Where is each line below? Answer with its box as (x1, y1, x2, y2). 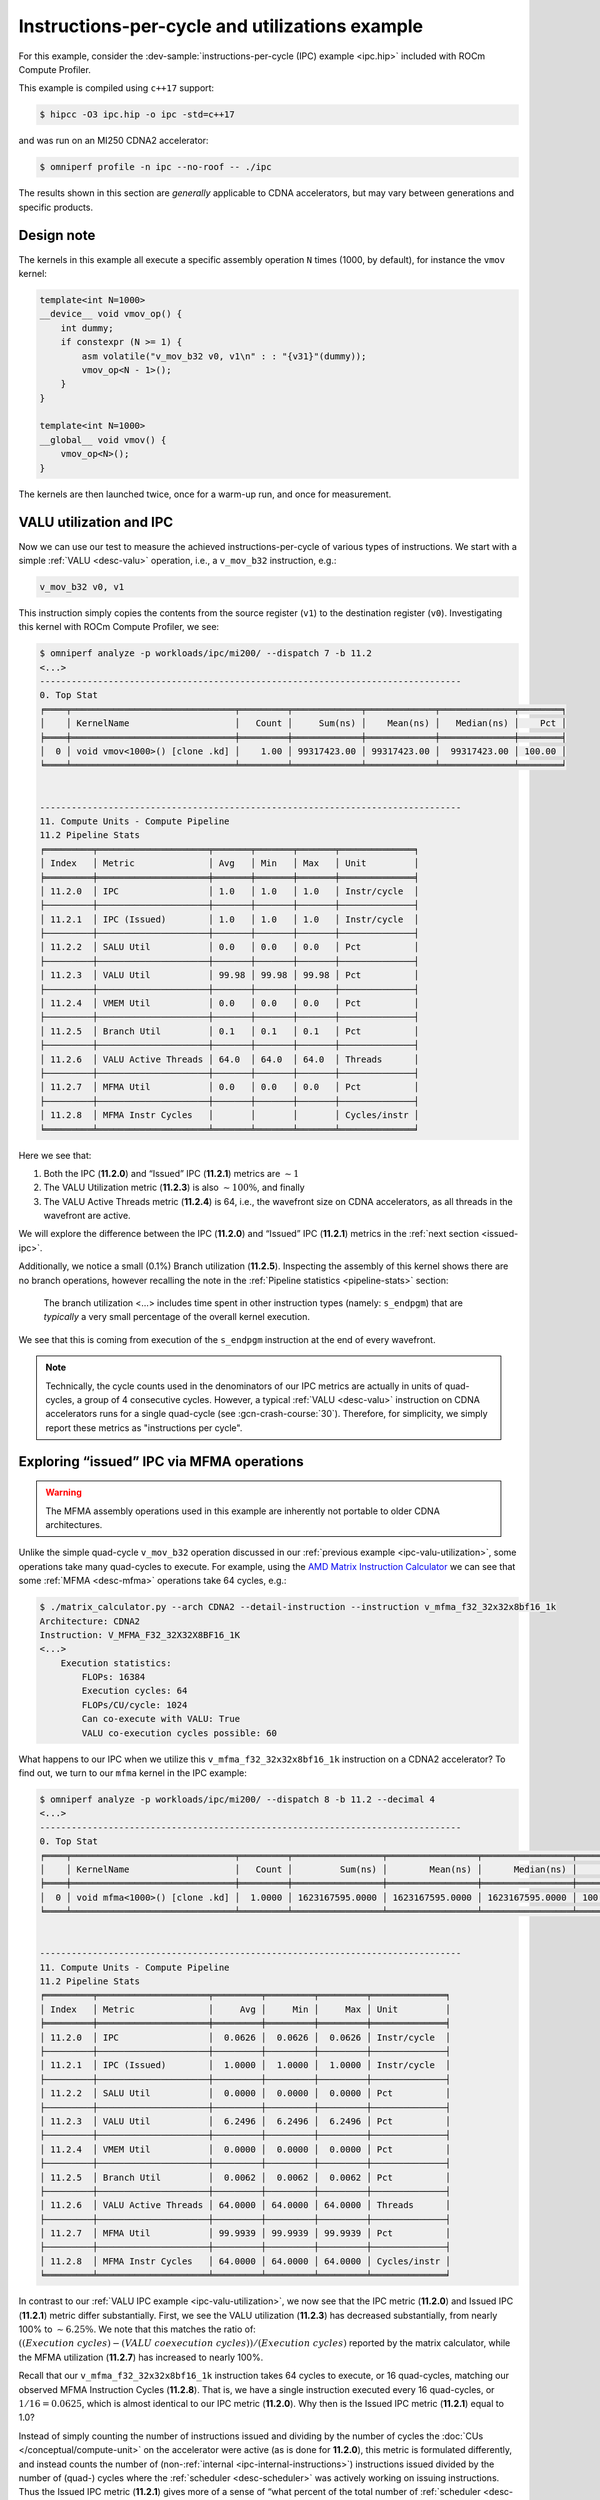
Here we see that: (18, 1149, 92, 1161)
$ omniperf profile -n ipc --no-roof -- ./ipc (39, 161, 272, 173)
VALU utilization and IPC (18, 514, 174, 531)
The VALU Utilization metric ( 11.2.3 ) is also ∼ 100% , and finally (43, 1181, 305, 1194)
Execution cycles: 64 (81, 1685, 188, 1697)
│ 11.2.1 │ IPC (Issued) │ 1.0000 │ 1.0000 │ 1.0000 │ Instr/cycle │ (39, 2060, 452, 2071)
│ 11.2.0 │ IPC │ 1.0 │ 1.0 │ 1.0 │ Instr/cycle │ (39, 885, 420, 897)
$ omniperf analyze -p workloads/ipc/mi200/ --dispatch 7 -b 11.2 (39, 648, 372, 659)
